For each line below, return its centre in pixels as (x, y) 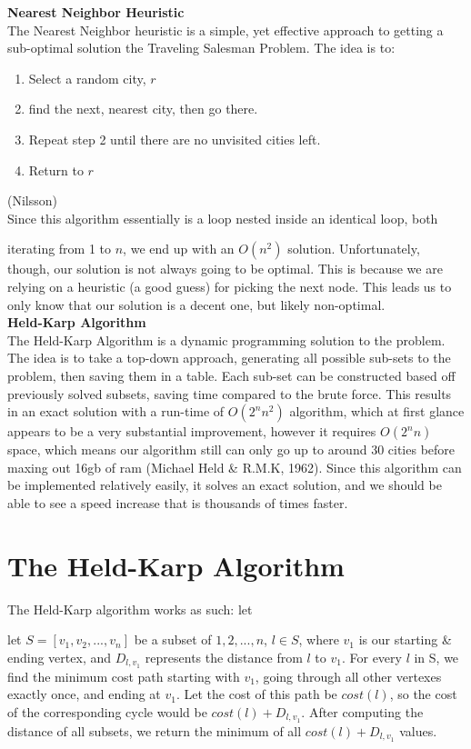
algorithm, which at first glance (377, 411)
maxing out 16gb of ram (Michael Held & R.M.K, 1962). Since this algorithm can (235, 467)
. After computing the (362, 711)
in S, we (436, 657)
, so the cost (423, 694)
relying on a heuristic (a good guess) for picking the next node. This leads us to (230, 286)
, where (319, 639)
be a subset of (173, 639)
